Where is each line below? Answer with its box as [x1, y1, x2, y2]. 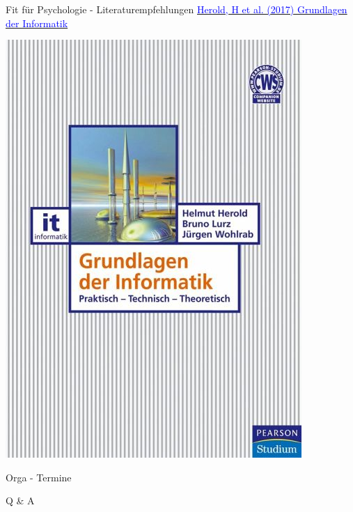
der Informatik [6, 15, 68, 30]
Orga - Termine [6, 470, 72, 484]
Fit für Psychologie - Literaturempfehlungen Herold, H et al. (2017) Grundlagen [6, 2, 347, 16]
